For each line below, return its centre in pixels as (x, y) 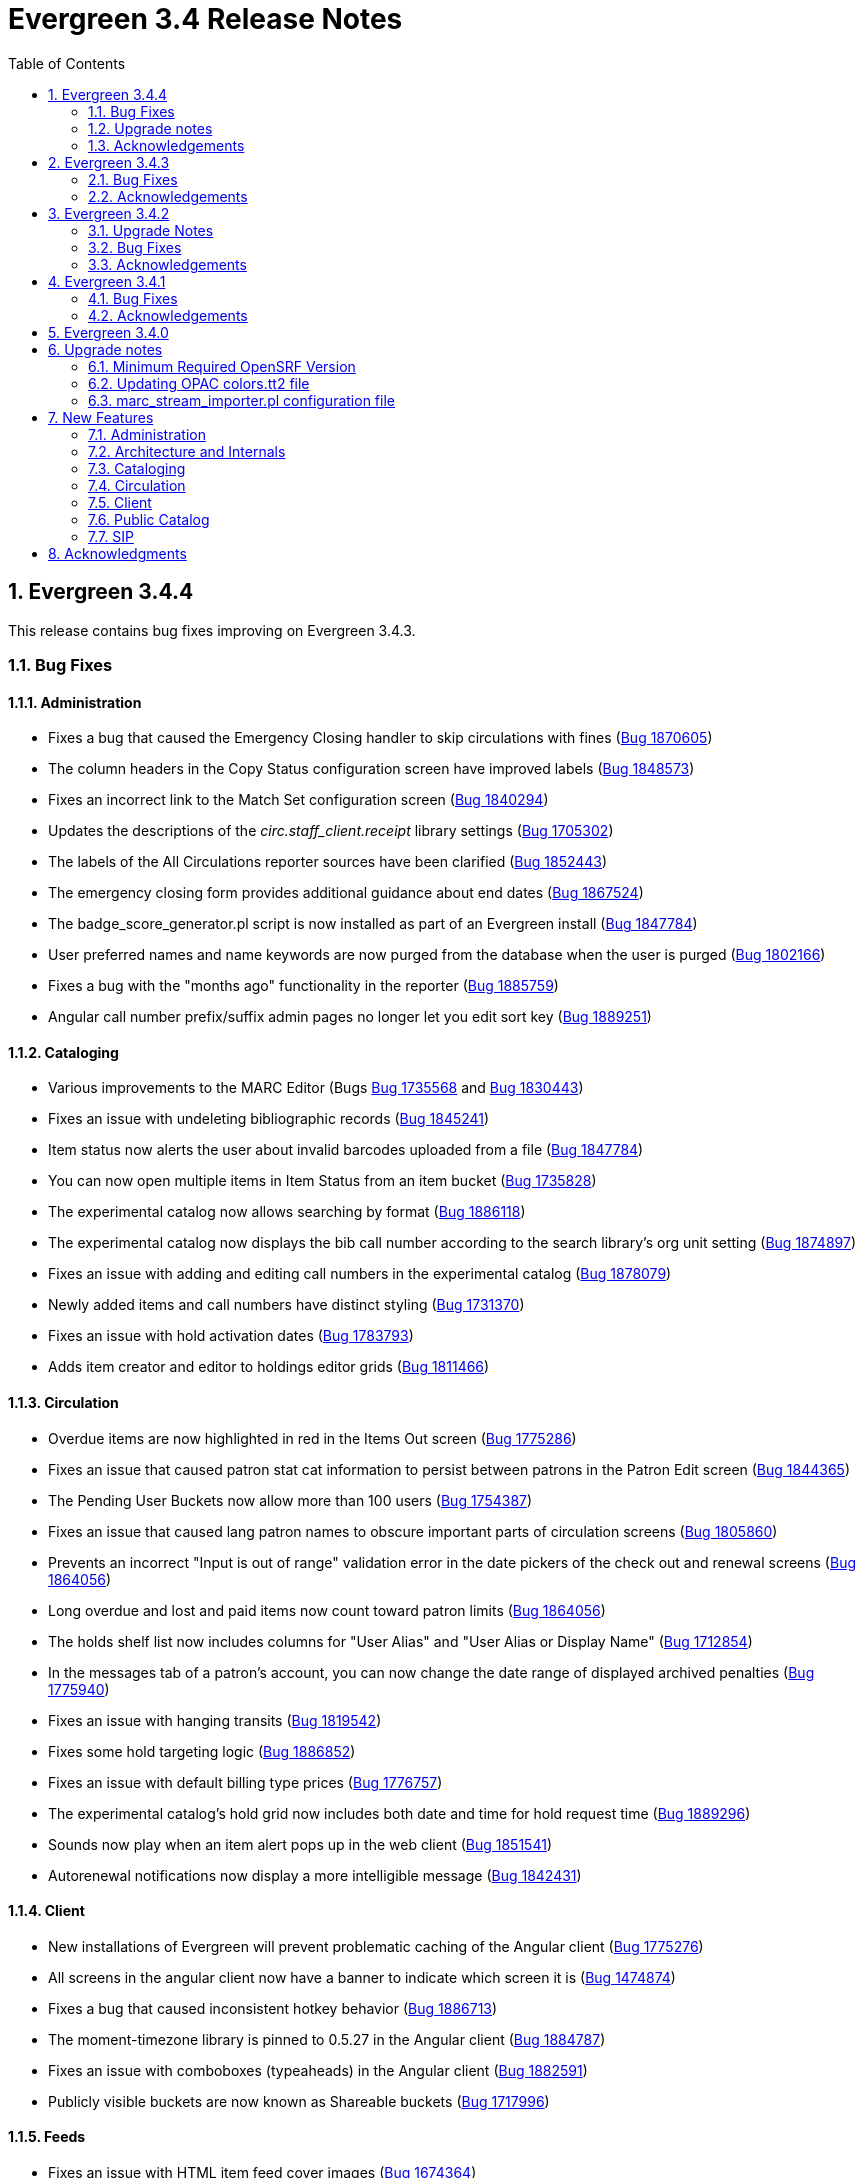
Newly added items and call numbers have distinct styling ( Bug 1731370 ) (286, 1305)
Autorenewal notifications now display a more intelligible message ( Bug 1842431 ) (315, 1875)
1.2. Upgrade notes (150, 128)
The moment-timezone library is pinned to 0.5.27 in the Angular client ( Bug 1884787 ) (327, 2039)
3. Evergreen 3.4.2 (109, 213)
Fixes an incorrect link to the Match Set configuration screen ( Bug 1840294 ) (298, 800)
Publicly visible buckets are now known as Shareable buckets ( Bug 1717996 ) (299, 2101)
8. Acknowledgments (117, 553)
